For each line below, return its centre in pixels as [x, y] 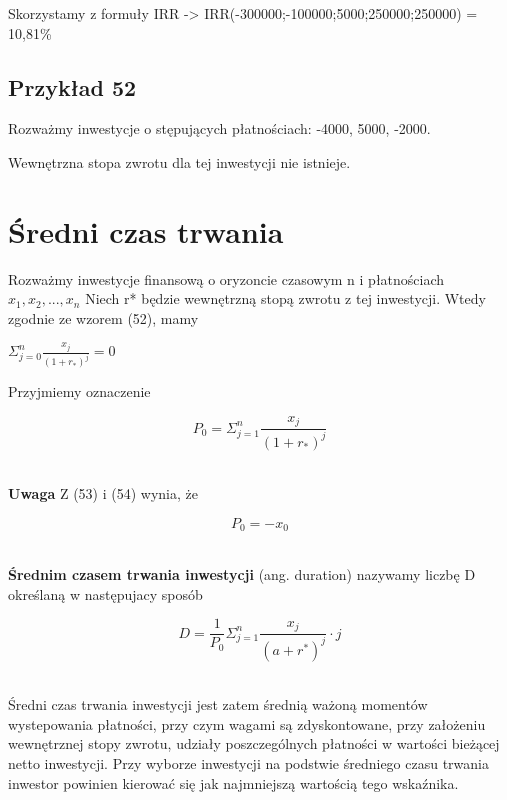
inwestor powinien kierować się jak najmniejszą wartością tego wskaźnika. [233, 782]
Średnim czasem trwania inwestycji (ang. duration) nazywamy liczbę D [242, 573]
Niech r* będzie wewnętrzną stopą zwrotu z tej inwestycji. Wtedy [285, 298]
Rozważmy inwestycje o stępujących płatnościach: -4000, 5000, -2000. [219, 128]
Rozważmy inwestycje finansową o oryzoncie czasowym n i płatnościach [226, 278]
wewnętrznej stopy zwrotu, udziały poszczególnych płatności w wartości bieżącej [254, 743]
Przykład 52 [72, 86]
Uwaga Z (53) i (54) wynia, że [103, 493]
